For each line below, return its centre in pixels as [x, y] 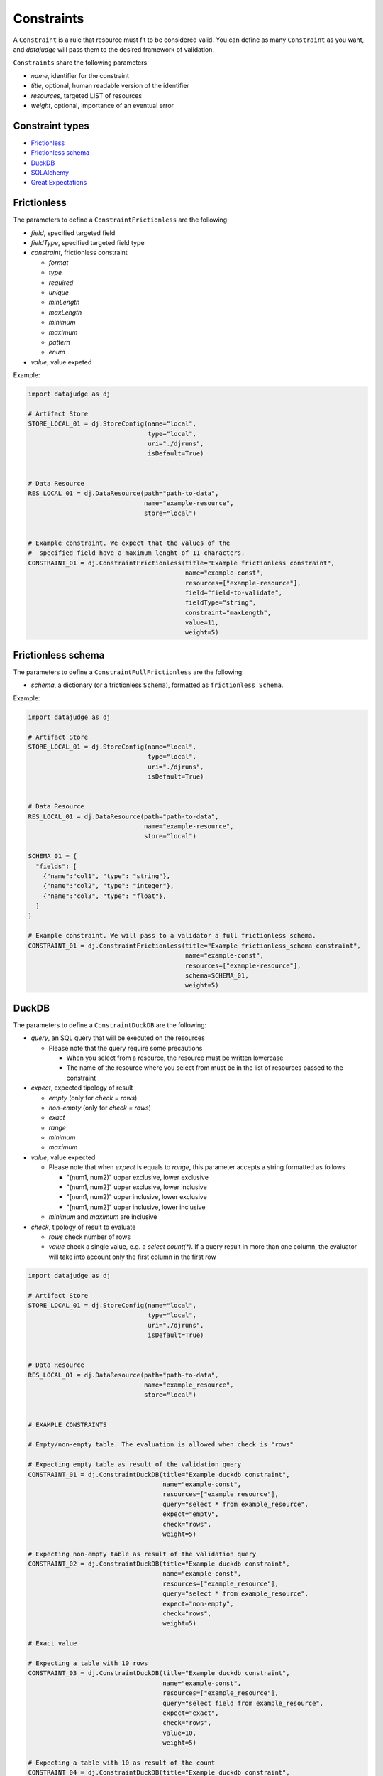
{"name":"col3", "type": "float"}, [105, 896]
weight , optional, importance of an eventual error [102, 105]
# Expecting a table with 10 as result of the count [122, 1763]
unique [59, 292]
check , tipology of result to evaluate [83, 1227]
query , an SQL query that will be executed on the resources [118, 1038]
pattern [60, 342]
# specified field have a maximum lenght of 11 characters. [137, 553]
